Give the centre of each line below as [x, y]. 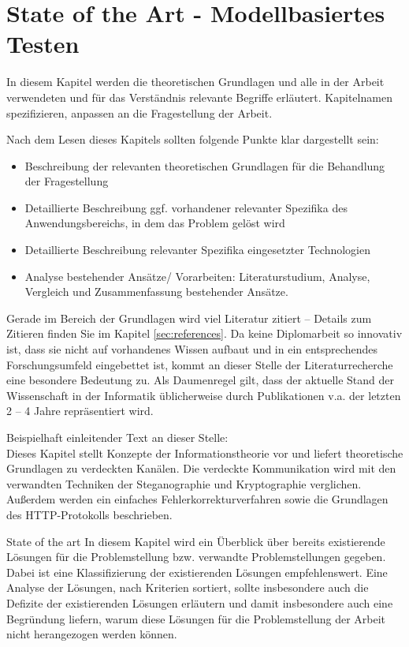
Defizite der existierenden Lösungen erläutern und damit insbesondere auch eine [200, 602]
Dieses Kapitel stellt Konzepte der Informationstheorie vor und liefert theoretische [205, 453]
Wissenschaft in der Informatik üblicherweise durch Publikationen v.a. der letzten [204, 395]
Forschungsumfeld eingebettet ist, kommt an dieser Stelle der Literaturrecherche [200, 364]
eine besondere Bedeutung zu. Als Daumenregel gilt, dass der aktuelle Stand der [201, 380]
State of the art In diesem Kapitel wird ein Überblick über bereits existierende [196, 541]
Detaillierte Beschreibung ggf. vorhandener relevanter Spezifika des [186, 207]
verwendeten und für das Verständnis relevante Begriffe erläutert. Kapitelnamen [199, 97]
